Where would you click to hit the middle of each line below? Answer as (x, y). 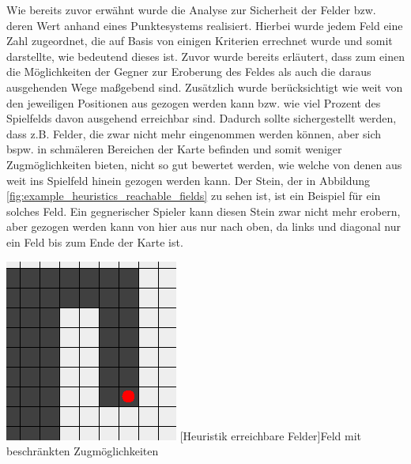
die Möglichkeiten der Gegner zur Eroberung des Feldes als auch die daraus (189, 72)
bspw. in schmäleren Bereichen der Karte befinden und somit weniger (174, 149)
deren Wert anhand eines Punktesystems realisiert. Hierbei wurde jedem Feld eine (205, 25)
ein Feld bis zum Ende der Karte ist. (95, 241)
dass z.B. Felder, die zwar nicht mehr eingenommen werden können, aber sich (194, 133)
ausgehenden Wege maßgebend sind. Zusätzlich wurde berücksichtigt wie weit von (205, 87)
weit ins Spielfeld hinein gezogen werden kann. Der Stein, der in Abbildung (189, 180)
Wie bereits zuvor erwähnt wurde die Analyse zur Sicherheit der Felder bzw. (191, 9)
